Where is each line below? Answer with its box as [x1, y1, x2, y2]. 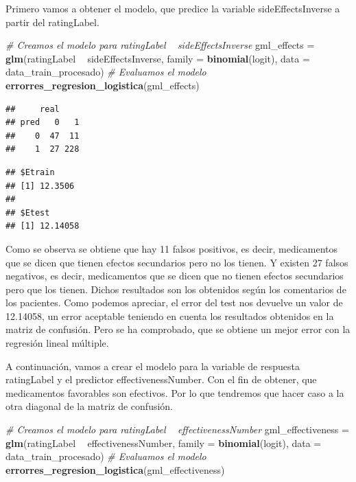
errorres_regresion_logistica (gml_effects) [5, 78, 200, 92]
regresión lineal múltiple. [5, 336, 109, 350]
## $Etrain [5, 167, 55, 177]
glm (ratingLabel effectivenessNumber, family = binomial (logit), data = [5, 435, 322, 450]
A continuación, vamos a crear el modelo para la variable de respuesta [5, 358, 300, 373]
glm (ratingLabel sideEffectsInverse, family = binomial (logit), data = [5, 51, 310, 65]
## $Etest [5, 207, 50, 218]
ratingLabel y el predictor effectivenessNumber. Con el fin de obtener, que [5, 372, 317, 387]
